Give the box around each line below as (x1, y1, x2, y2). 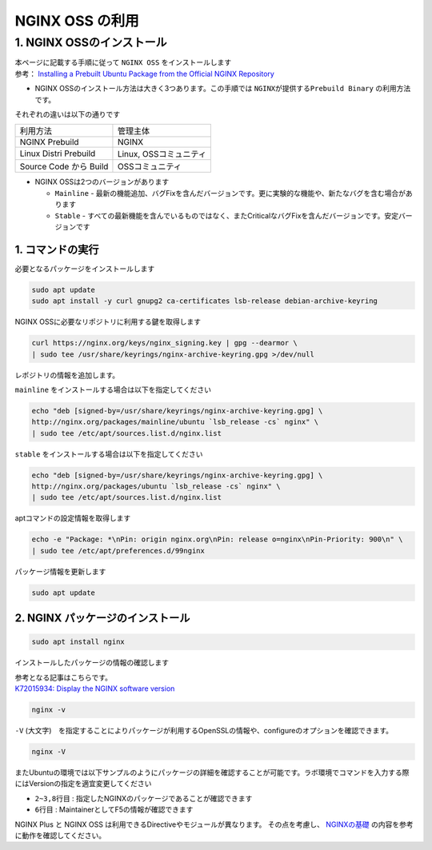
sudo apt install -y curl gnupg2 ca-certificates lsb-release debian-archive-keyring (31, 297, 378, 305)
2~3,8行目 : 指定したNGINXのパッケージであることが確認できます (34, 793, 253, 803)
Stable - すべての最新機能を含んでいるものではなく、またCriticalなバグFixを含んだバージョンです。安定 (54, 210, 399, 220)
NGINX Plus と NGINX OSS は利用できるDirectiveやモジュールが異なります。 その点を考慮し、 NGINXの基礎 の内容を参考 (14, 820, 414, 829)
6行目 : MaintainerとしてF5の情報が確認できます (34, 804, 194, 815)
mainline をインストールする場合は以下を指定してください (14, 385, 212, 394)
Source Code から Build (19, 161, 109, 172)
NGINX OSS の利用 (14, 12, 139, 30)
